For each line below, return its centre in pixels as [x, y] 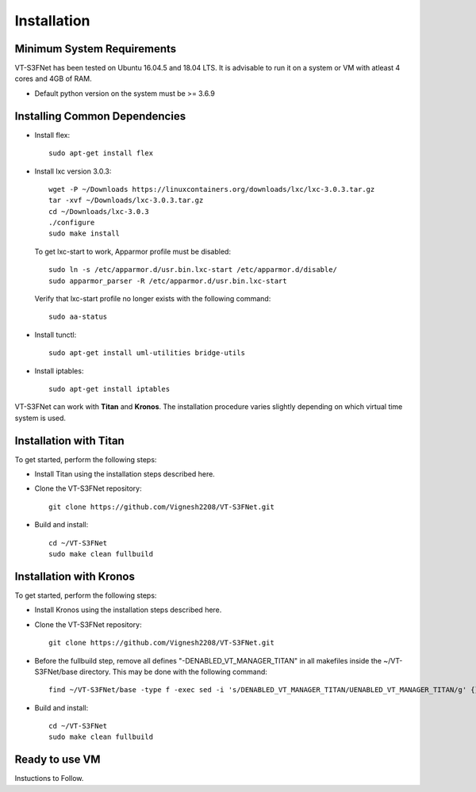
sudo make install [84, 233]
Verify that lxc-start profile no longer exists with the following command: [153, 299]
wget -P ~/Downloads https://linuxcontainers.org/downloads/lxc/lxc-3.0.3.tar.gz [212, 189]
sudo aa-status [78, 317]
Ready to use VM [58, 760]
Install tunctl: [56, 335]
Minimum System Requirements [96, 49]
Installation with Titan [69, 440]
